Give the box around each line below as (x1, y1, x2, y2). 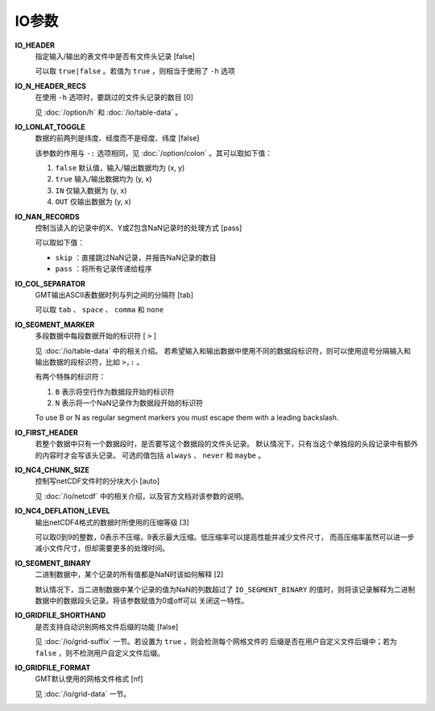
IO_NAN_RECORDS (14, 211, 80, 221)
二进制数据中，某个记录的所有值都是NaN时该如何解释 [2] (35, 570, 224, 579)
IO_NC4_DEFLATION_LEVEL (14, 506, 110, 516)
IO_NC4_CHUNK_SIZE (14, 465, 90, 475)
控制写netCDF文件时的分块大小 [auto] (35, 476, 160, 486)
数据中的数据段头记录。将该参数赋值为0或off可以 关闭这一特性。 (35, 596, 249, 605)
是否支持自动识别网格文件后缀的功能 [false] (35, 621, 179, 631)
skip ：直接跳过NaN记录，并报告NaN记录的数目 (55, 253, 217, 262)
